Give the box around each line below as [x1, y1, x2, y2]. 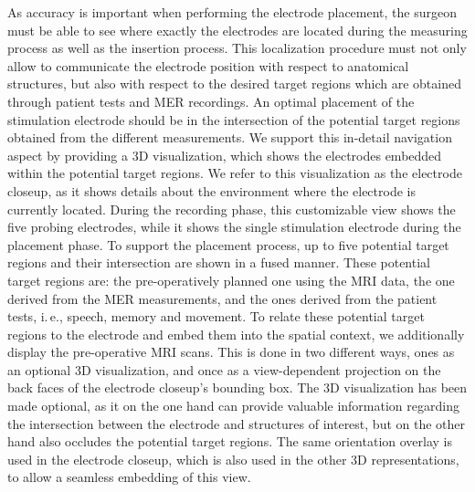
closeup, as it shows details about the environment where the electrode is [7, 181, 416, 200]
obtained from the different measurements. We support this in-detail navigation [7, 128, 452, 147]
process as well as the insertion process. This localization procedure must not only [7, 38, 467, 58]
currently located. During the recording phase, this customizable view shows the [7, 199, 456, 218]
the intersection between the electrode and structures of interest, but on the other [7, 413, 466, 433]
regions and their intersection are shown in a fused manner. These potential [7, 253, 430, 272]
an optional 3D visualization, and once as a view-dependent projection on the [7, 360, 441, 379]
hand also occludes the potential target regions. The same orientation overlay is [7, 432, 453, 451]
